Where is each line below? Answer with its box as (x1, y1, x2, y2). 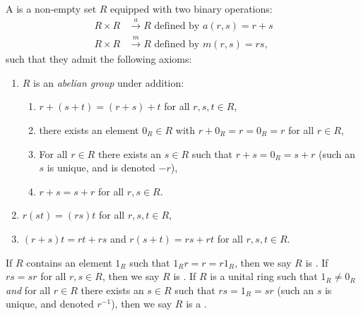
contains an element (26, 255, 112, 269)
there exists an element (39, 123, 139, 138)
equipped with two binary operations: (110, 1, 273, 16)
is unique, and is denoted (47, 160, 155, 175)
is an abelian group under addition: (33, 75, 184, 90)
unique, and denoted (6, 296, 94, 311)
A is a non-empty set (6, 1, 97, 16)
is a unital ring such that (210, 269, 318, 284)
